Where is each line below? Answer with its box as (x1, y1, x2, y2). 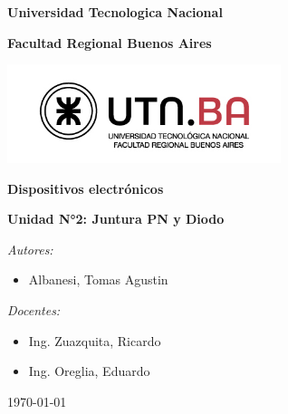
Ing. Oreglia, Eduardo (28, 361, 150, 380)
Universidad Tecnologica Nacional (7, 3, 223, 21)
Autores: (7, 239, 53, 258)
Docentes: (7, 301, 61, 319)
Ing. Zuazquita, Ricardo (28, 331, 161, 350)
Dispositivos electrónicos (7, 178, 164, 197)
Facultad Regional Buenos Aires (7, 33, 212, 52)
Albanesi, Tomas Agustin (28, 270, 168, 289)
